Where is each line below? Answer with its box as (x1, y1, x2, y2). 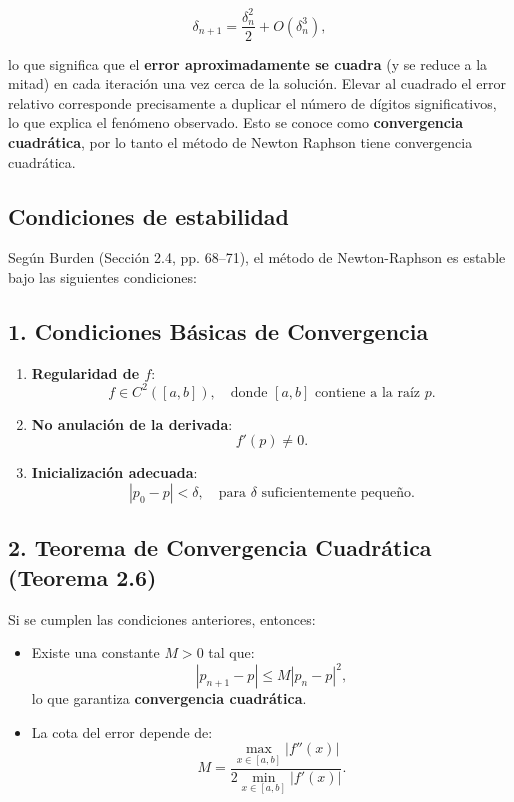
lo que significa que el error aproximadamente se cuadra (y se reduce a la (8, 53, 488, 74)
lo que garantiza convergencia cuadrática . (31, 688, 307, 709)
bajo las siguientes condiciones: (8, 266, 197, 287)
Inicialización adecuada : (31, 462, 198, 483)
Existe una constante (31, 642, 160, 663)
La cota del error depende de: (31, 721, 213, 742)
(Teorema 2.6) (8, 561, 157, 592)
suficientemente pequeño (261, 486, 411, 500)
